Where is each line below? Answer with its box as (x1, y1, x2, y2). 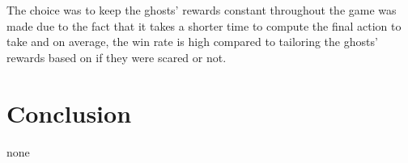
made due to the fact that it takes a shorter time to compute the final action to (6, 17, 402, 34)
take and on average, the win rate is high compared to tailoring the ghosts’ (6, 33, 378, 50)
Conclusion (6, 96, 132, 129)
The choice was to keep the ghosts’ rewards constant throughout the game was (6, 2, 397, 18)
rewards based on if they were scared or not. (6, 48, 227, 65)
